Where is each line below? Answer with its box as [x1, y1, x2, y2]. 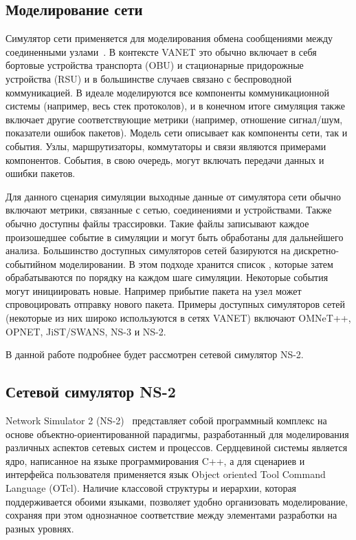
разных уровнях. [5, 521, 74, 535]
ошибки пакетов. [5, 166, 76, 180]
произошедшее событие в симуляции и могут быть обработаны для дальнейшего [5, 229, 344, 244]
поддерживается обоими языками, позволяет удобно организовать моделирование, [5, 494, 348, 508]
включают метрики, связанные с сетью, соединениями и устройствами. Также [5, 202, 332, 217]
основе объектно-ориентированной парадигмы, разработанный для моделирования [5, 426, 349, 441]
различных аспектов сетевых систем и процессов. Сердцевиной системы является [5, 440, 348, 455]
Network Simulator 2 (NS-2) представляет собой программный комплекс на [5, 413, 327, 428]
